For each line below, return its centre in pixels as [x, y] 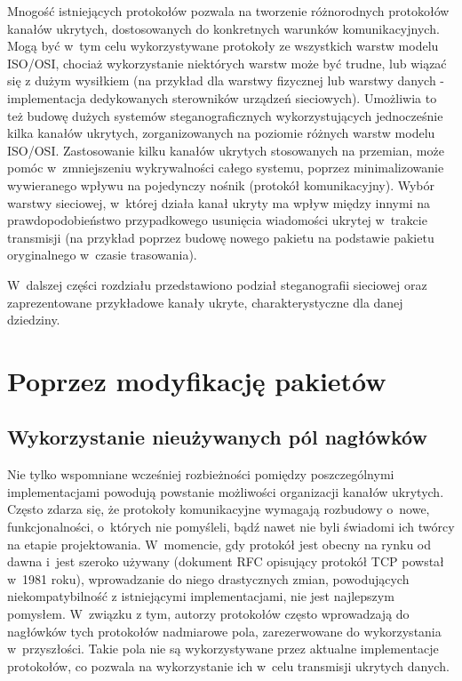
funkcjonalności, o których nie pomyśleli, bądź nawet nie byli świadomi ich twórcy [231, 527]
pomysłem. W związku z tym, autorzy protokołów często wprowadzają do [208, 614]
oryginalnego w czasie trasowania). [102, 255]
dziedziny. [34, 320]
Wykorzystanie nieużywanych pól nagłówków [217, 437]
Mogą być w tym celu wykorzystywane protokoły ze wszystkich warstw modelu [223, 46]
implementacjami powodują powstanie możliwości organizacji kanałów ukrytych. [226, 491]
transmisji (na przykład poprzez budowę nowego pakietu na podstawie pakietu [221, 237]
